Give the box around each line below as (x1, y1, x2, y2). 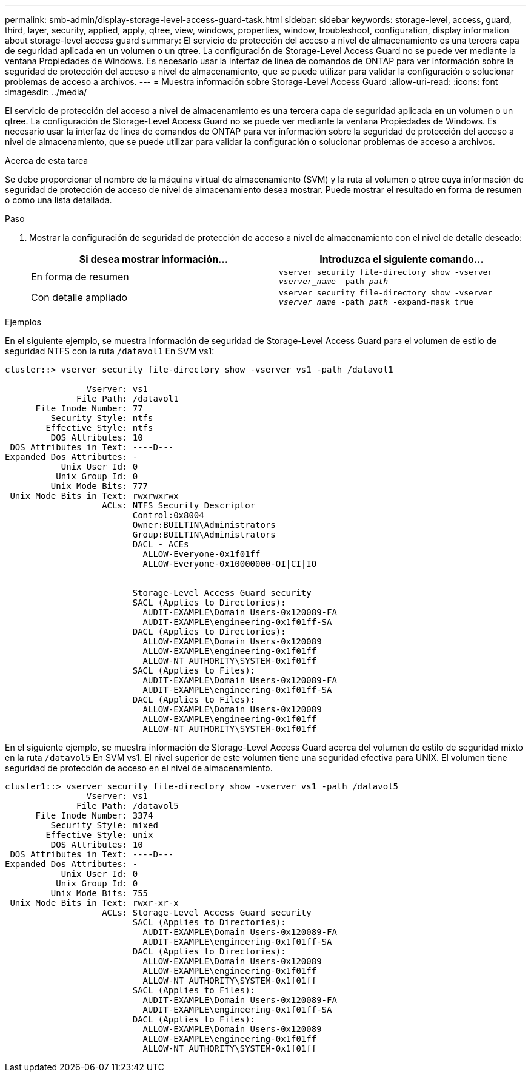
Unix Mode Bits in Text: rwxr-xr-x (10, 898, 179, 908)
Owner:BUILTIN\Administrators (132, 520, 276, 530)
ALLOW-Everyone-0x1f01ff (142, 549, 261, 559)
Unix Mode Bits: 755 (50, 888, 149, 898)
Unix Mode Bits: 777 (50, 481, 149, 491)
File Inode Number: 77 (35, 403, 143, 413)
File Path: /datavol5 (76, 801, 179, 811)
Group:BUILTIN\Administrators (132, 530, 276, 539)
